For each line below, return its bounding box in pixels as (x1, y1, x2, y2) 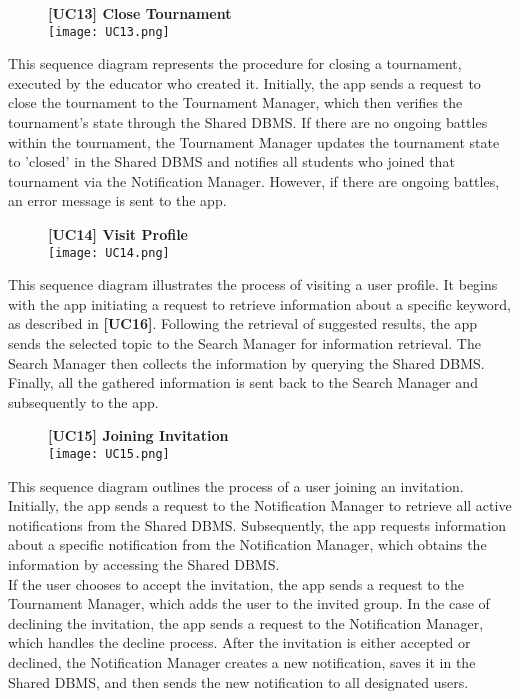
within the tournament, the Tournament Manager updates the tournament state (8, 131, 500, 152)
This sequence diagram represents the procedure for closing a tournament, (8, 53, 462, 74)
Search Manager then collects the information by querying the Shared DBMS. (8, 352, 485, 373)
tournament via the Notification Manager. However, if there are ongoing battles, (8, 170, 500, 191)
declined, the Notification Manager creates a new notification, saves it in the (8, 652, 476, 672)
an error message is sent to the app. (8, 190, 227, 211)
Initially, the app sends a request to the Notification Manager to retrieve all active (8, 495, 512, 516)
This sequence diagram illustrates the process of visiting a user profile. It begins (8, 274, 498, 295)
